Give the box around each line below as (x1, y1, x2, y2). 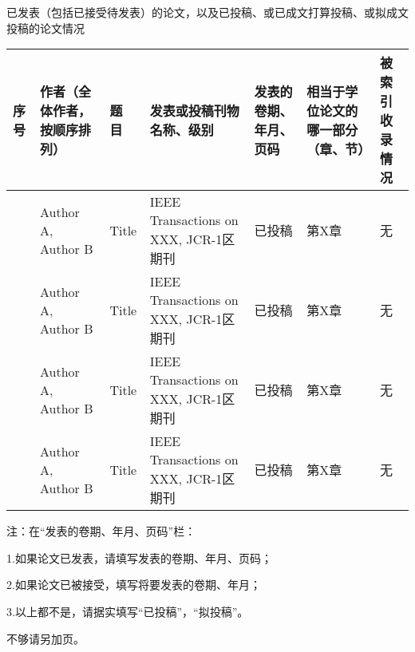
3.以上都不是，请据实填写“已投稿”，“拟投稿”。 (6, 603, 249, 619)
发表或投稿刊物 (149, 101, 239, 121)
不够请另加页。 (6, 630, 85, 646)
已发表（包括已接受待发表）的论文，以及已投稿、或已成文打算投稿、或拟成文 (6, 4, 409, 20)
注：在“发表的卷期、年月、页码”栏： (6, 523, 196, 539)
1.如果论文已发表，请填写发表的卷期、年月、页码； (6, 549, 272, 566)
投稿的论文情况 (6, 19, 85, 36)
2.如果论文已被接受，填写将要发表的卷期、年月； (6, 576, 261, 593)
